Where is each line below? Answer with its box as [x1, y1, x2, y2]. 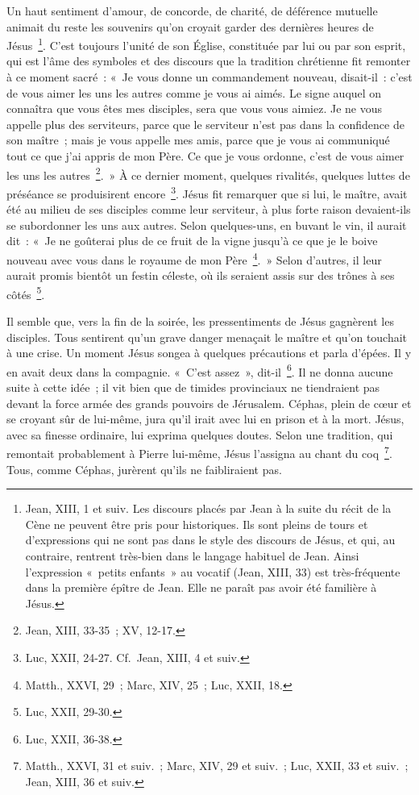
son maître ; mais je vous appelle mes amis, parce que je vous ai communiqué [6, 131, 390, 148]
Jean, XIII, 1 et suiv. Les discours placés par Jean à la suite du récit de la [25, 500, 392, 517]
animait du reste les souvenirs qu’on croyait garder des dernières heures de [6, 18, 374, 35]
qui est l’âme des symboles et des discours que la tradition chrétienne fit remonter [6, 52, 411, 69]
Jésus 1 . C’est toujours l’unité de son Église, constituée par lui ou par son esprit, [6, 35, 406, 53]
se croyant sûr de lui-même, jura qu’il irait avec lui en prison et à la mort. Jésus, [6, 410, 404, 427]
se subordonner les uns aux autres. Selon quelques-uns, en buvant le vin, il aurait [6, 216, 407, 233]
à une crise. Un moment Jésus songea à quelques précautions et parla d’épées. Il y [6, 344, 412, 361]
